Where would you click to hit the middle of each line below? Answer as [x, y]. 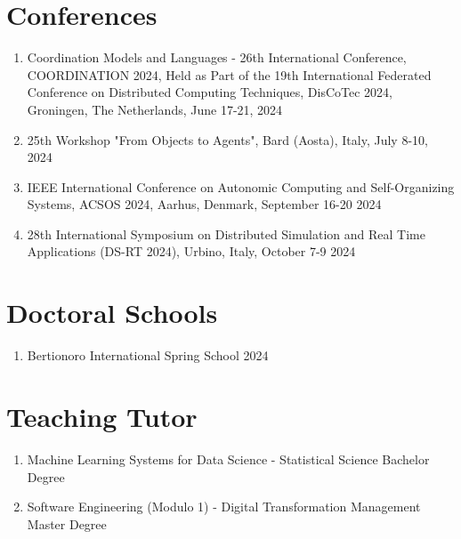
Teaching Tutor [102, 416]
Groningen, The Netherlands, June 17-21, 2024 [155, 109]
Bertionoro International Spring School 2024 [148, 355]
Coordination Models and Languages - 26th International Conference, [217, 57]
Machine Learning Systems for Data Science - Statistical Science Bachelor [228, 459]
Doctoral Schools [112, 313]
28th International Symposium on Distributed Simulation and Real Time [226, 233]
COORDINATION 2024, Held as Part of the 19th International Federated [229, 74]
